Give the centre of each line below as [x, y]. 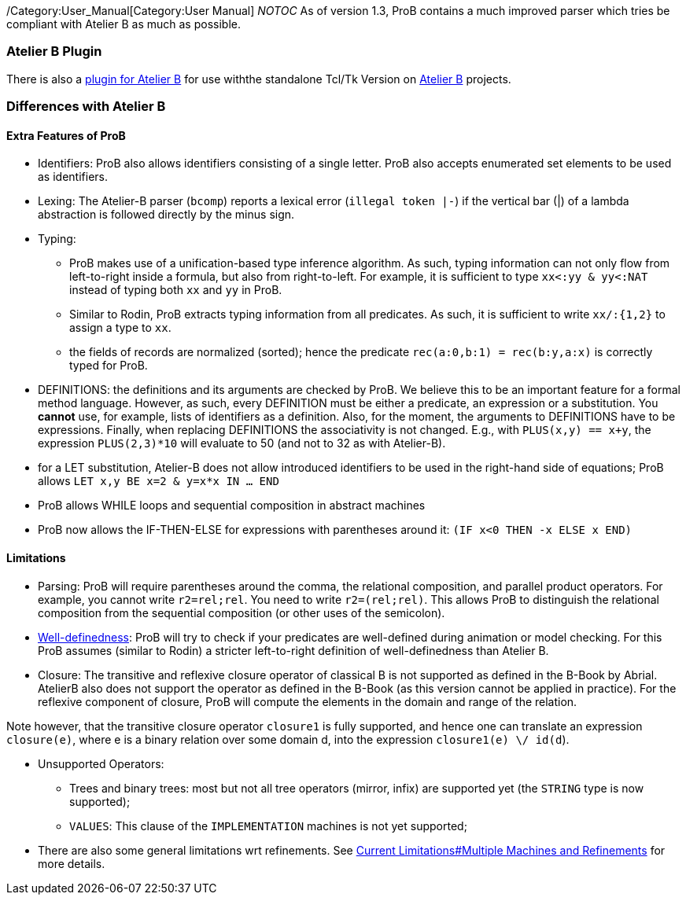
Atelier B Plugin [54, 51]
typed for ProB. [109, 366]
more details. [72, 863]
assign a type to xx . [120, 328]
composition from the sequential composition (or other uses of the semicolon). [242, 612]
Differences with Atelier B [86, 107]
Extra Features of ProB [66, 135]
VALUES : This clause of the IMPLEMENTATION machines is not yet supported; [268, 826]
